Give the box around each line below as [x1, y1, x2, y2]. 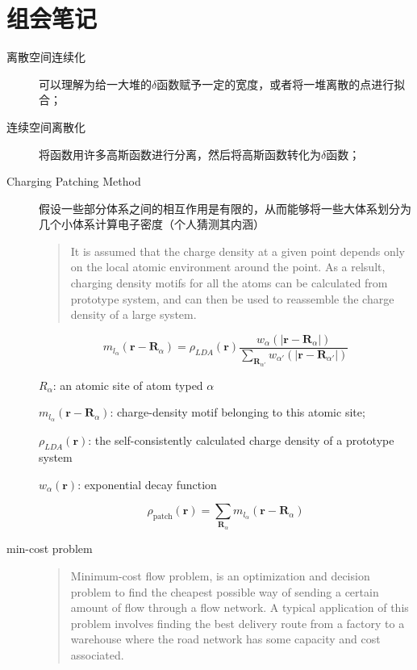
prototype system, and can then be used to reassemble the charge [70, 290, 394, 307]
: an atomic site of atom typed [52, 376, 203, 393]
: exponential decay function [77, 475, 217, 492]
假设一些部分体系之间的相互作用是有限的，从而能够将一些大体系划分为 [39, 199, 411, 216]
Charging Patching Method [6, 173, 141, 190]
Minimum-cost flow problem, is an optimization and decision [70, 567, 370, 584]
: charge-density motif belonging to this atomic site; [110, 404, 365, 421]
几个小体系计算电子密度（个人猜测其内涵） [39, 216, 265, 232]
